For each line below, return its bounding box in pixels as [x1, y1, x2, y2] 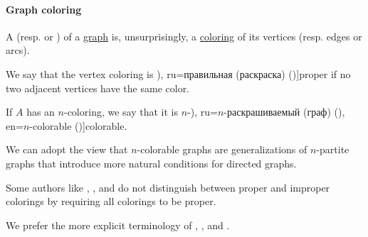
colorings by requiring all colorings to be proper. [6, 194, 216, 209]
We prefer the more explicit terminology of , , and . [6, 217, 230, 232]
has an [26, 104, 55, 119]
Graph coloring [6, 1, 82, 16]
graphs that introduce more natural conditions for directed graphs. [6, 155, 297, 170]
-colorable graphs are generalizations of [137, 142, 307, 157]
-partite [316, 142, 349, 157]
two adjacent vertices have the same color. [6, 80, 190, 95]
